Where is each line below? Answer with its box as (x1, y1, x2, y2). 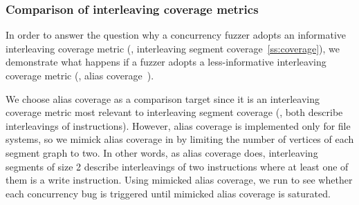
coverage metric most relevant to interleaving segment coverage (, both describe (6, 105, 343, 119)
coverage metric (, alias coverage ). (6, 68, 154, 82)
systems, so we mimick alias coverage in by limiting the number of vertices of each (6, 132, 354, 146)
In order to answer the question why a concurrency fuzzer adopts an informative (6, 28, 347, 42)
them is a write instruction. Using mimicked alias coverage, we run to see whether (6, 173, 353, 187)
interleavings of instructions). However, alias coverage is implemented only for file (6, 118, 351, 133)
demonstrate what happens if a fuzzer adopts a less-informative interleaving (6, 55, 326, 69)
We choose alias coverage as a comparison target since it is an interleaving (6, 91, 320, 106)
